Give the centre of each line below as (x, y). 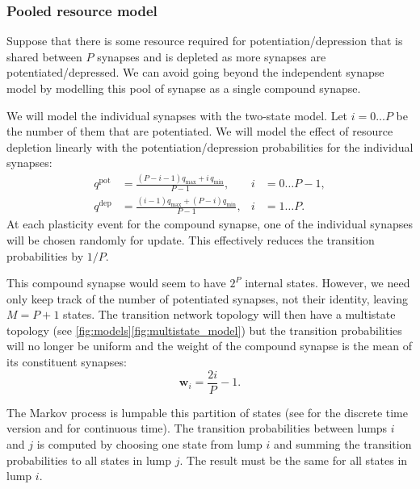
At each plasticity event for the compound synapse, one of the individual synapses (210, 224)
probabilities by (45, 255)
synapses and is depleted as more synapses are (212, 56)
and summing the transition (342, 443)
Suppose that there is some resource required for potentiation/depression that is (205, 41)
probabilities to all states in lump (89, 460)
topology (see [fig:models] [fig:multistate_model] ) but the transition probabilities (204, 330)
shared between (44, 56)
